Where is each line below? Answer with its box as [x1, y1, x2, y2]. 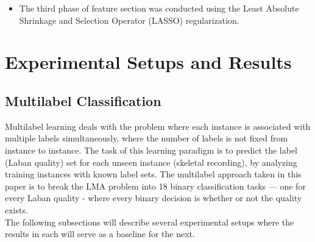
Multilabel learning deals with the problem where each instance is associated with [5, 119, 311, 132]
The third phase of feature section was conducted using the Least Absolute [19, 2, 299, 14]
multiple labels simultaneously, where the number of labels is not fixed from [5, 132, 288, 144]
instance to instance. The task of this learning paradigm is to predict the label [5, 143, 298, 156]
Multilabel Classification [5, 91, 161, 110]
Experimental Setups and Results [5, 49, 292, 74]
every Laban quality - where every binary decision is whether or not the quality [5, 191, 302, 204]
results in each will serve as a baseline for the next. [5, 227, 195, 240]
